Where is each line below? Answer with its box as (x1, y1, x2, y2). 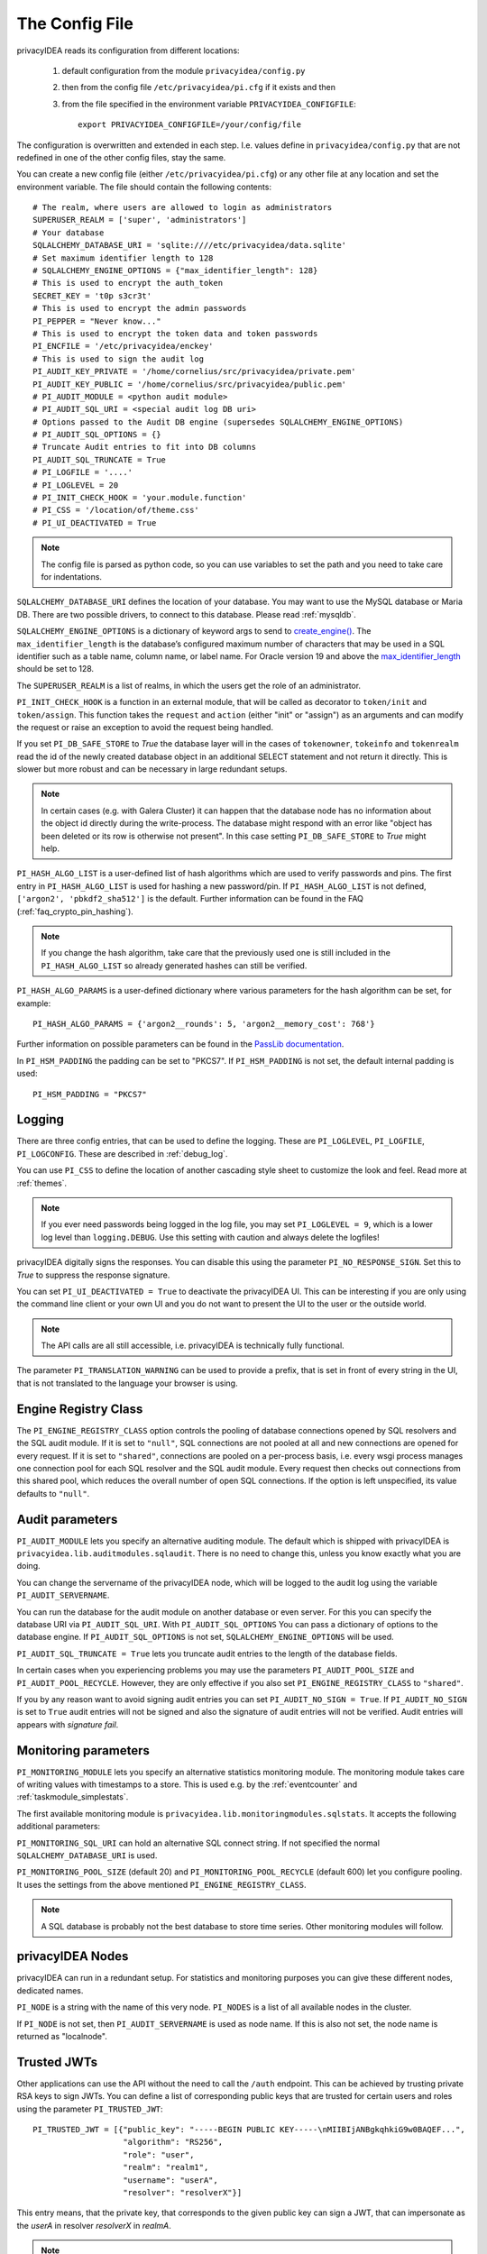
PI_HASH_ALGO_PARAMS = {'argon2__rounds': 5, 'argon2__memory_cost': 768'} (32, 1019, 375, 1029)
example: (16, 997, 51, 1009)
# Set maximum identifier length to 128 (32, 252, 214, 263)
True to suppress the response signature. (16, 1269, 170, 1280)
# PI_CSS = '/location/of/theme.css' (32, 505, 200, 516)
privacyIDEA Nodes (16, 1948, 129, 1965)
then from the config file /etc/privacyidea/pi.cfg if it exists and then (61, 82, 336, 93)
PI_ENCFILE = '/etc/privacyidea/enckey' (32, 341, 214, 352)
